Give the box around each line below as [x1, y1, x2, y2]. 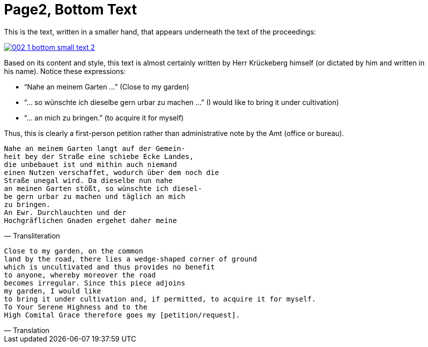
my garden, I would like [4, 286, 101, 295]
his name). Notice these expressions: [4, 66, 126, 75]
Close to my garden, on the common [4, 246, 143, 255]
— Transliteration [4, 231, 60, 240]
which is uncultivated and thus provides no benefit [4, 262, 215, 271]
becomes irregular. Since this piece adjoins [4, 278, 185, 287]
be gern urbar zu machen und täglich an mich [4, 192, 185, 200]
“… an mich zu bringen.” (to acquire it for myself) [24, 113, 184, 122]
